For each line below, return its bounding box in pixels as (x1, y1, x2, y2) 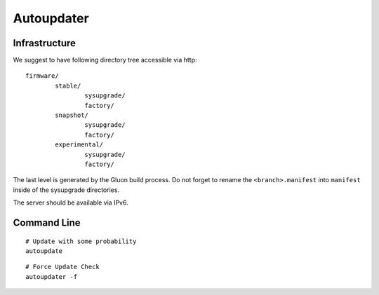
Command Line (13, 217, 81, 228)
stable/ (55, 81, 81, 90)
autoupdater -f (25, 273, 78, 280)
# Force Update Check (25, 263, 100, 271)
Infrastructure (13, 37, 77, 49)
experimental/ (55, 141, 104, 149)
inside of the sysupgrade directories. (13, 186, 119, 194)
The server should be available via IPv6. (13, 198, 129, 207)
